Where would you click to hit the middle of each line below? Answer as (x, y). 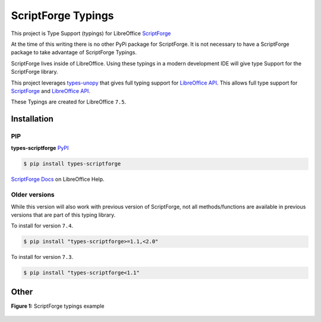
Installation (32, 119)
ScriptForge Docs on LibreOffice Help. (58, 179)
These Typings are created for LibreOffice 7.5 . (69, 102)
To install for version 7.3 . (42, 257)
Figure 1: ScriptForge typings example (58, 306)
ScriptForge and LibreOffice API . (51, 91)
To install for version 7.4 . (42, 226)
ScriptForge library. (35, 72)
